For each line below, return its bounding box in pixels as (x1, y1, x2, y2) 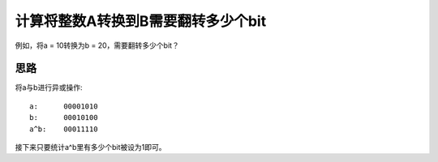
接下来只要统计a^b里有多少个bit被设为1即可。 (15, 143, 166, 152)
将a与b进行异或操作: (15, 83, 83, 92)
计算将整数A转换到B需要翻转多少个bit (15, 12, 267, 30)
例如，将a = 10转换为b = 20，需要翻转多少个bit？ (15, 40, 180, 50)
